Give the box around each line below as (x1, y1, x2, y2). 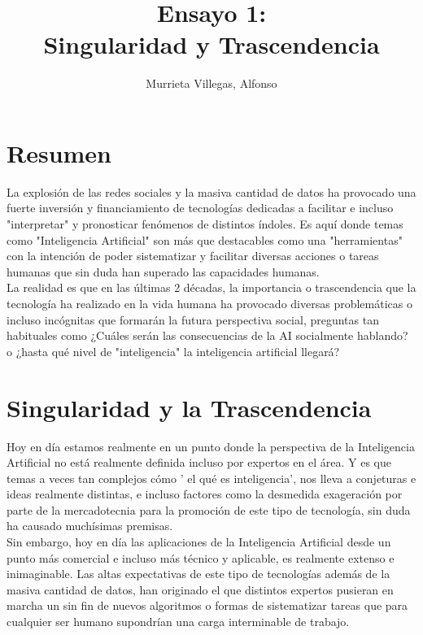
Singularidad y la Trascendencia (7, 390, 372, 424)
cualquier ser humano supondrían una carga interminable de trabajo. (7, 613, 350, 630)
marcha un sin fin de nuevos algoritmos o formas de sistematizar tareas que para (7, 597, 408, 614)
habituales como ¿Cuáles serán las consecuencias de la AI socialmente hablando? (7, 327, 408, 344)
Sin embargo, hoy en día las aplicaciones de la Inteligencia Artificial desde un (7, 533, 391, 550)
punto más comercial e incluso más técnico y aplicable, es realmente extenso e (7, 549, 395, 566)
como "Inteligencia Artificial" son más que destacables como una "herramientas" (7, 231, 403, 248)
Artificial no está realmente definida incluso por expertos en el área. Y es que (7, 454, 391, 471)
